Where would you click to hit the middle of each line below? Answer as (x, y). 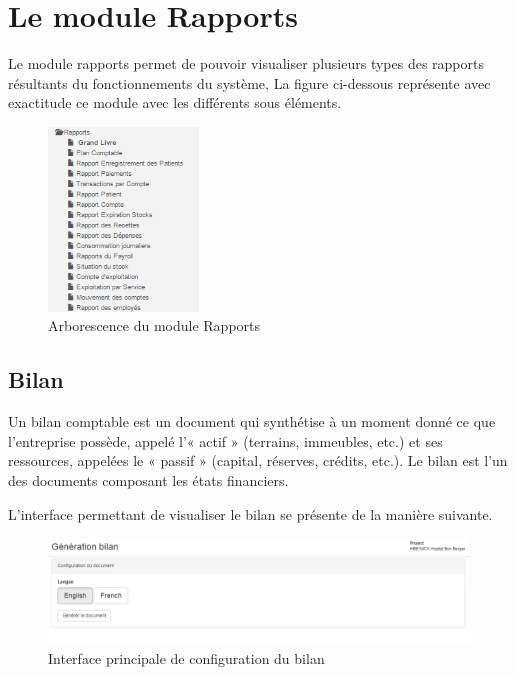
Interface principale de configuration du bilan (186, 657)
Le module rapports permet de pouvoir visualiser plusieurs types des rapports (246, 63)
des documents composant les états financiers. (148, 479)
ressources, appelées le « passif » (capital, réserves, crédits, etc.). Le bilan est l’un (258, 460)
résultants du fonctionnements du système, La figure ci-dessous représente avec (249, 82)
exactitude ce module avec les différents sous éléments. (175, 102)
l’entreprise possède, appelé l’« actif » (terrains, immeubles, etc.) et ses (225, 440)
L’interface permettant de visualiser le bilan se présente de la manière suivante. (250, 513)
